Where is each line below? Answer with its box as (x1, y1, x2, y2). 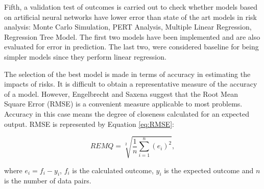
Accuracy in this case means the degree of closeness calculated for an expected (4, 108, 249, 119)
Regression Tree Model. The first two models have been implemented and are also (4, 31, 260, 42)
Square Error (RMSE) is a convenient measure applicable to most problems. (4, 98, 243, 109)
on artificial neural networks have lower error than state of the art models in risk (4, 11, 257, 22)
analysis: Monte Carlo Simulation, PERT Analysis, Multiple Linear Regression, (4, 21, 252, 32)
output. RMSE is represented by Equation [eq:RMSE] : (4, 118, 175, 129)
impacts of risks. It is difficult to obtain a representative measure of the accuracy (4, 78, 257, 89)
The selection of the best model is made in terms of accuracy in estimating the (4, 68, 251, 79)
